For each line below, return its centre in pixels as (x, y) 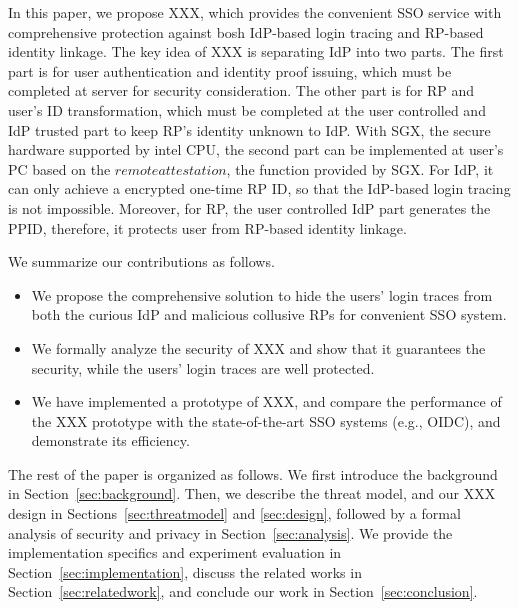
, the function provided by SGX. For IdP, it (360, 168)
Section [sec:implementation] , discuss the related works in (185, 571)
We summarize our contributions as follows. (141, 261)
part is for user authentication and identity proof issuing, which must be (230, 70)
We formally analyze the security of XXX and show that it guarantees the (258, 347)
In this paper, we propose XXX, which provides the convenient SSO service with (255, 12)
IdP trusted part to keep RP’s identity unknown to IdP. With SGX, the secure (249, 129)
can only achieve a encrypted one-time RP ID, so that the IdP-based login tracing (259, 188)
